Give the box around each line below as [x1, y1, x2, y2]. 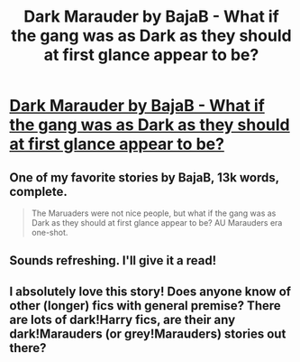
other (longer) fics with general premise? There [9, 298, 281, 313]
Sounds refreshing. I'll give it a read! [9, 253, 217, 268]
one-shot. [31, 227, 68, 237]
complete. [9, 183, 68, 200]
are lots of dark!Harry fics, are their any [9, 311, 236, 327]
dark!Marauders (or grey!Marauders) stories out [9, 326, 286, 341]
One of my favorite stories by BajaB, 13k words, [9, 170, 279, 185]
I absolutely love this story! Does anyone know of [9, 283, 291, 299]
